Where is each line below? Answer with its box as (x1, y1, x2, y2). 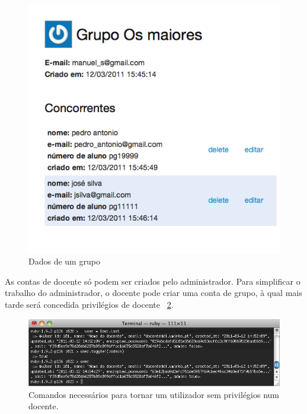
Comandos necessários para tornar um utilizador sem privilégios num (28, 388, 280, 400)
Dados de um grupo (28, 255, 100, 267)
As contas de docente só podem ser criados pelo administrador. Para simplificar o (5, 275, 300, 287)
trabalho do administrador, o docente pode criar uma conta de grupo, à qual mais (5, 286, 302, 299)
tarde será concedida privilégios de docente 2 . (5, 298, 174, 311)
